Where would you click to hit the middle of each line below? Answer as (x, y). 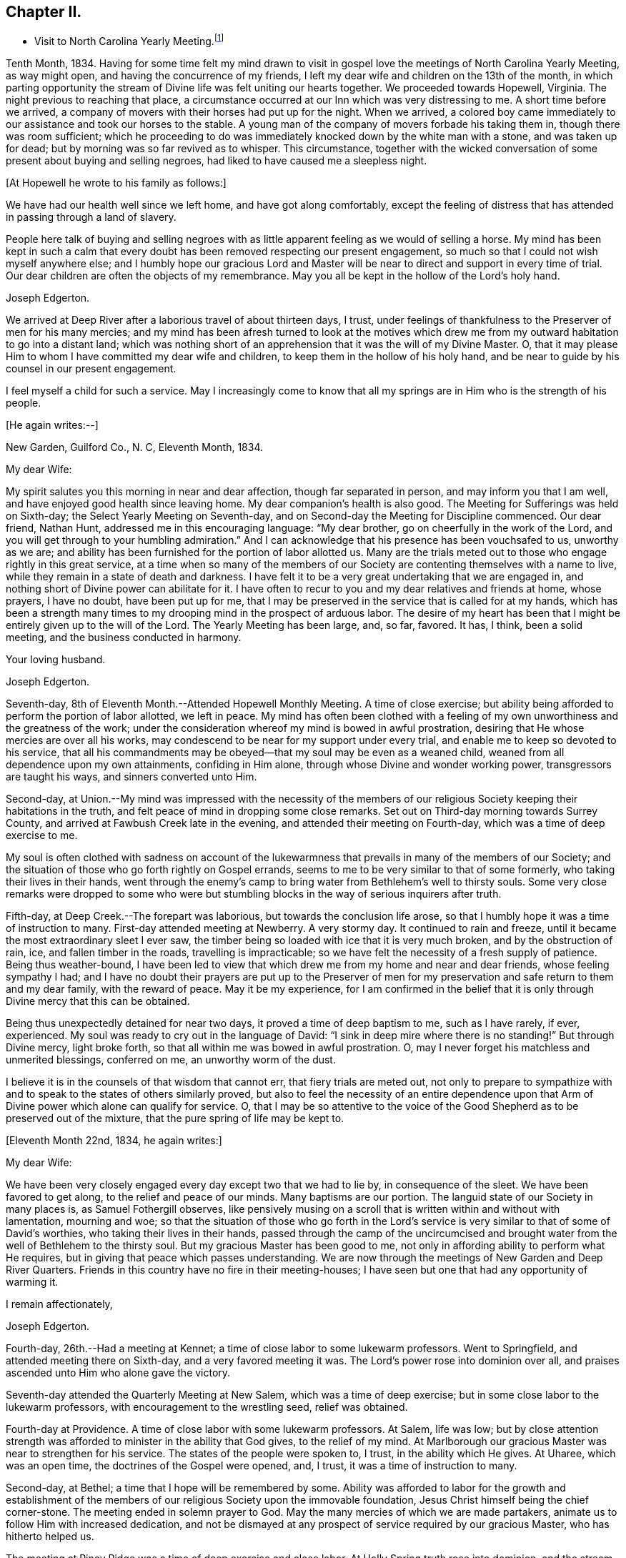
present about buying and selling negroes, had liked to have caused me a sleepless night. (217, 161)
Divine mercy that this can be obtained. (98, 1001)
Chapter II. (44, 12)
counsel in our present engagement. (91, 369)
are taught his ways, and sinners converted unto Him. (131, 777)
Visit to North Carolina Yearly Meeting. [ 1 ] (129, 40)
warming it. (32, 1282)
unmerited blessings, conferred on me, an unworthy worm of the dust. (171, 1060)
